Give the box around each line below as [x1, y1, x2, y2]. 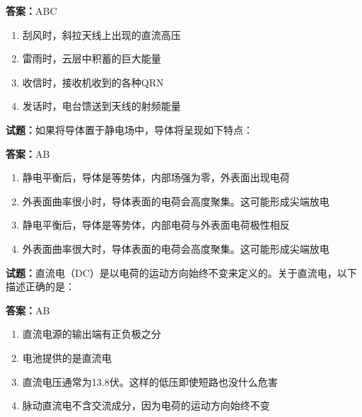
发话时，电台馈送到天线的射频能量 [22, 98, 181, 113]
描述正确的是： [6, 279, 75, 294]
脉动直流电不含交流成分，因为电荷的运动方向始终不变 [22, 398, 270, 413]
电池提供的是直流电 [22, 350, 112, 365]
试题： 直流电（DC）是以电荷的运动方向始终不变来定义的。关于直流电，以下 [6, 265, 357, 280]
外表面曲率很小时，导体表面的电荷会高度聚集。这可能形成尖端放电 [22, 193, 329, 208]
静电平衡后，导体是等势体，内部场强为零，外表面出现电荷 [22, 170, 290, 185]
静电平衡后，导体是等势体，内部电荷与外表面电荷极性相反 [22, 217, 290, 232]
